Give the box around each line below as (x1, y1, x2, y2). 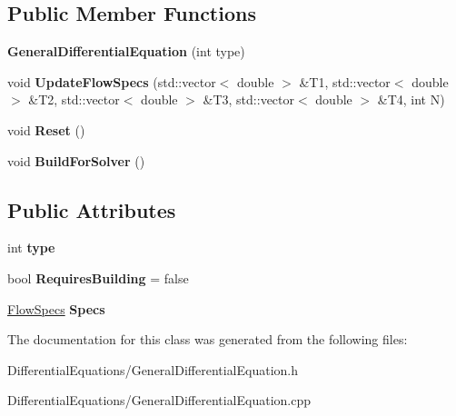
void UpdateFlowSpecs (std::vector (7, 72, 216, 91)
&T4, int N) (377, 90, 445, 109)
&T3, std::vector (203, 90, 295, 109)
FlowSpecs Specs (7, 299, 105, 318)
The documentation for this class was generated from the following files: (7, 330, 408, 349)
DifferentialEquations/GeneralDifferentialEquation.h (7, 360, 299, 379)
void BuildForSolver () (7, 151, 145, 170)
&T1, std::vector (299, 72, 391, 91)
